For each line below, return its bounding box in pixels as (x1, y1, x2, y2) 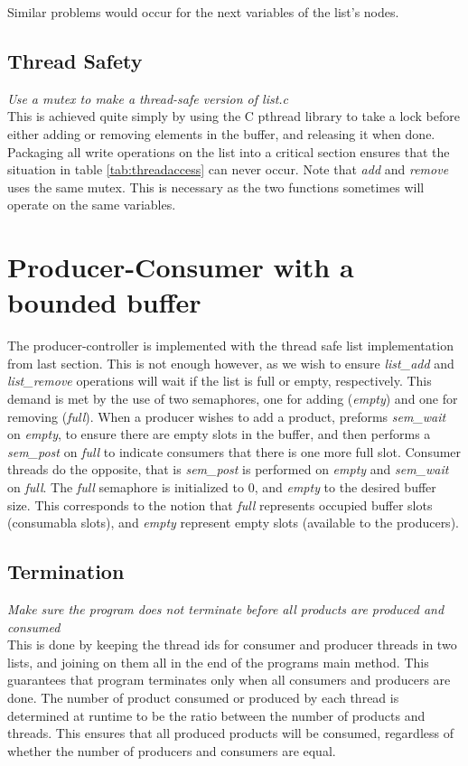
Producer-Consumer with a (7, 248, 354, 285)
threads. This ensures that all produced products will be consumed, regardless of (7, 724, 454, 743)
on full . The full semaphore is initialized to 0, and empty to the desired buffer (7, 478, 436, 497)
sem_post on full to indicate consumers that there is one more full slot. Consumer (7, 442, 462, 461)
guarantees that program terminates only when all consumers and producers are (7, 670, 451, 689)
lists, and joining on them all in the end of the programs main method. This (7, 652, 429, 671)
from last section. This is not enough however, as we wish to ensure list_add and (7, 353, 454, 372)
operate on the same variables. (7, 195, 176, 214)
